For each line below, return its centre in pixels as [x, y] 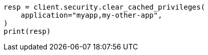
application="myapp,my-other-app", [91, 15]
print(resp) [27, 31]
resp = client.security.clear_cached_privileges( [105, 7]
